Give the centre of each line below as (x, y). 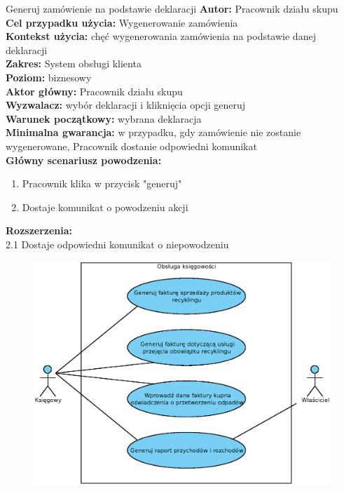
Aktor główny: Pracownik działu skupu (94, 91)
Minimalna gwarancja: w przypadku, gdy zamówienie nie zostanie (153, 132)
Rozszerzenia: (39, 230)
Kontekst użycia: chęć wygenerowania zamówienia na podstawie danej (161, 36)
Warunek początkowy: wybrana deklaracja (104, 118)
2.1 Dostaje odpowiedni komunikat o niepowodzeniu (117, 244)
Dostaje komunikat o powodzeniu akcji (105, 207)
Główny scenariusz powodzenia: (84, 160)
